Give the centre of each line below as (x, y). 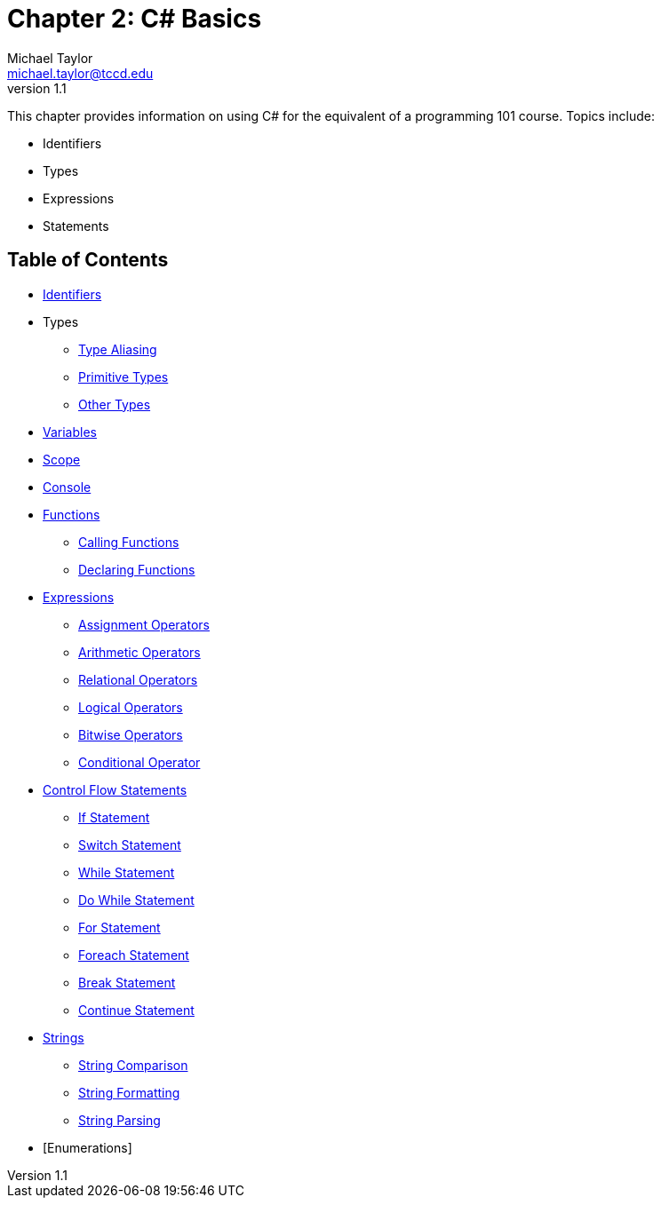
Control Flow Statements (115, 789)
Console (67, 487)
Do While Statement (136, 900)
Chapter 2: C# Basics (135, 19)
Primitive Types (123, 377)
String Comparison (133, 1065)
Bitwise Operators (131, 734)
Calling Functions (129, 542)
